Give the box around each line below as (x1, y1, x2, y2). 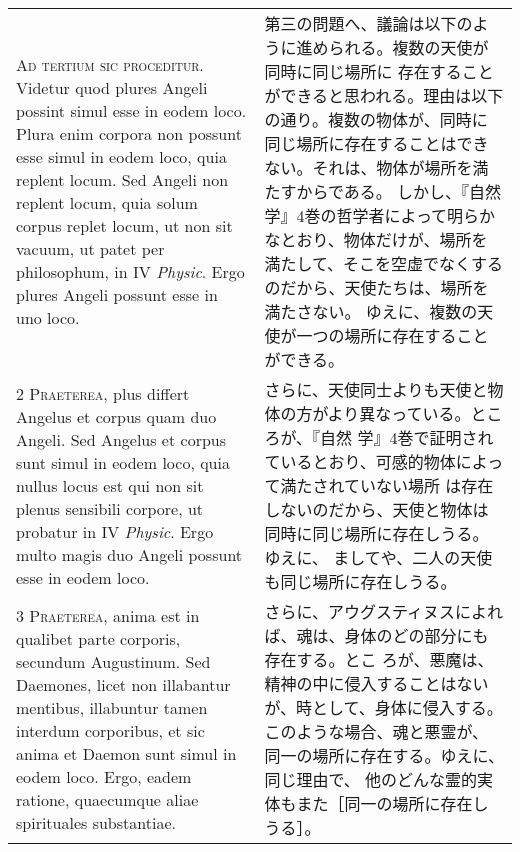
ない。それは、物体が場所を (264, 156, 473, 179)
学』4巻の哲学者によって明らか (264, 204, 496, 227)
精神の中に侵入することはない (264, 672, 489, 695)
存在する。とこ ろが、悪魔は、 (264, 648, 494, 671)
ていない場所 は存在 (343, 474, 494, 497)
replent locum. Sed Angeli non (16, 168, 229, 191)
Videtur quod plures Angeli (16, 76, 208, 99)
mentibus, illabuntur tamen (16, 696, 208, 719)
